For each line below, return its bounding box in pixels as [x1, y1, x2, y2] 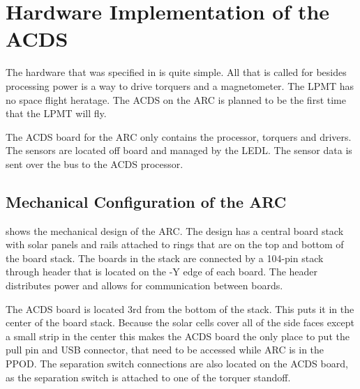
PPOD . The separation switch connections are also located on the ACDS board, [6, 356, 348, 371]
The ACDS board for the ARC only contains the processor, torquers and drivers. [6, 129, 352, 144]
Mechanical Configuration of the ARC [6, 190, 287, 212]
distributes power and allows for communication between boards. [6, 278, 283, 293]
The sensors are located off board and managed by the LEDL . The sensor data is [6, 143, 352, 158]
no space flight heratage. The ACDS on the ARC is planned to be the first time [6, 92, 346, 107]
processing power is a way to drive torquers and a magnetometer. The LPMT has [6, 78, 354, 93]
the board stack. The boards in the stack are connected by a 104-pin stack [6, 250, 324, 265]
